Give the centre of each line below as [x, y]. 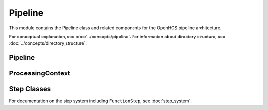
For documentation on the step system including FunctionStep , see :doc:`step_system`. [100, 101]
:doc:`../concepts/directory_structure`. [48, 43]
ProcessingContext [40, 73]
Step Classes [30, 89]
